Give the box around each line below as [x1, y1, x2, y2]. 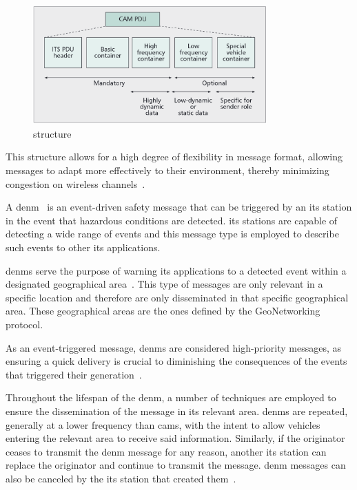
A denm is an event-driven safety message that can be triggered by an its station [6, 200, 352, 214]
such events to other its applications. [6, 239, 161, 254]
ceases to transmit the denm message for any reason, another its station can [6, 444, 327, 458]
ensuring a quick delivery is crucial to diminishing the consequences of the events [6, 354, 347, 368]
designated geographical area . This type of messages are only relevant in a [6, 277, 323, 291]
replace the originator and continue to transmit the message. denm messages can [6, 458, 346, 472]
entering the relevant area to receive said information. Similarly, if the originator [6, 431, 345, 445]
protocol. [6, 317, 43, 331]
